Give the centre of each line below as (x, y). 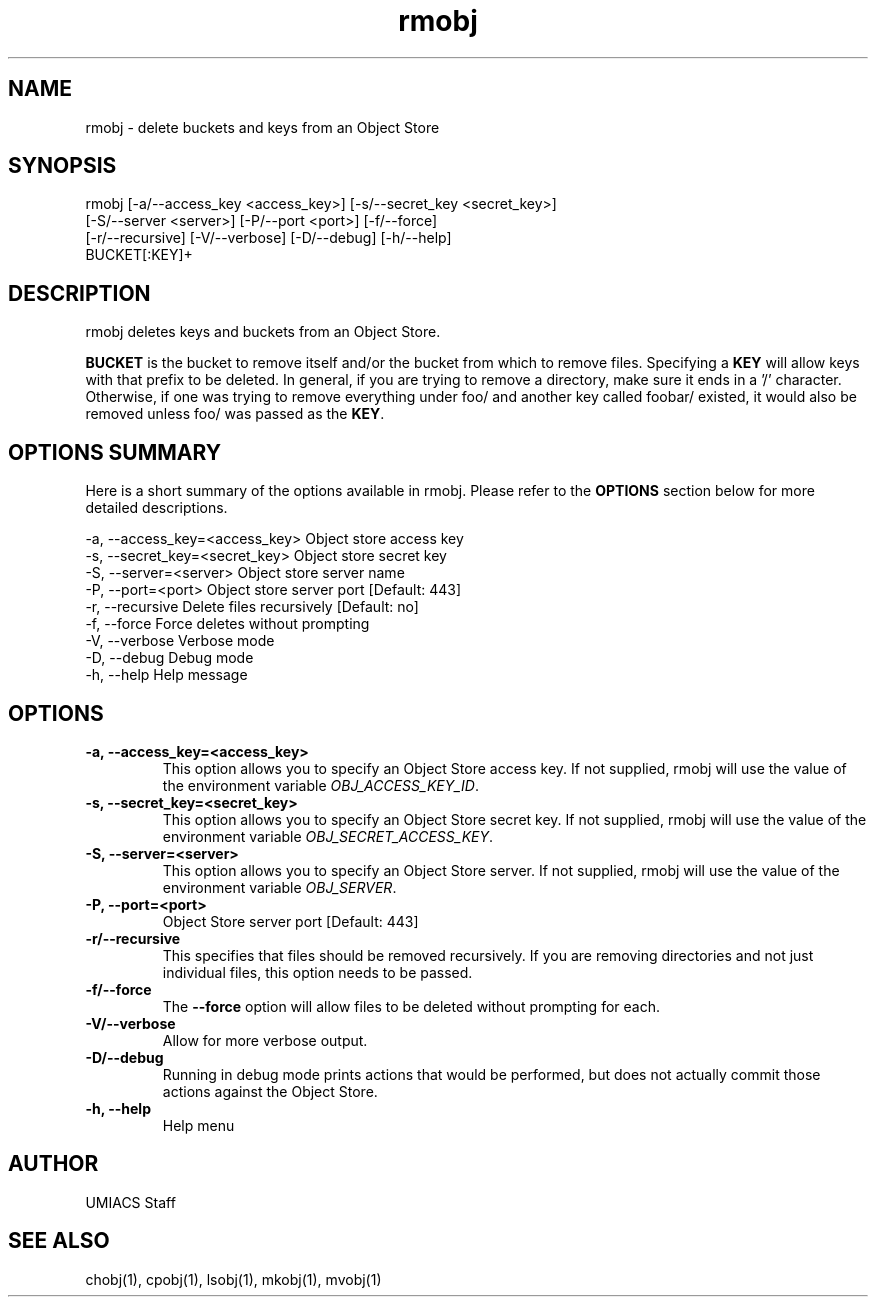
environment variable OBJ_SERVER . (279, 887)
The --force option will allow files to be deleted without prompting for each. (411, 1006)
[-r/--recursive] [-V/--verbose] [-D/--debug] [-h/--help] (268, 238)
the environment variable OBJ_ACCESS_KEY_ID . (321, 785)
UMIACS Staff (130, 1202)
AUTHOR (53, 1164)
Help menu (198, 1125)
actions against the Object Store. (270, 1091)
